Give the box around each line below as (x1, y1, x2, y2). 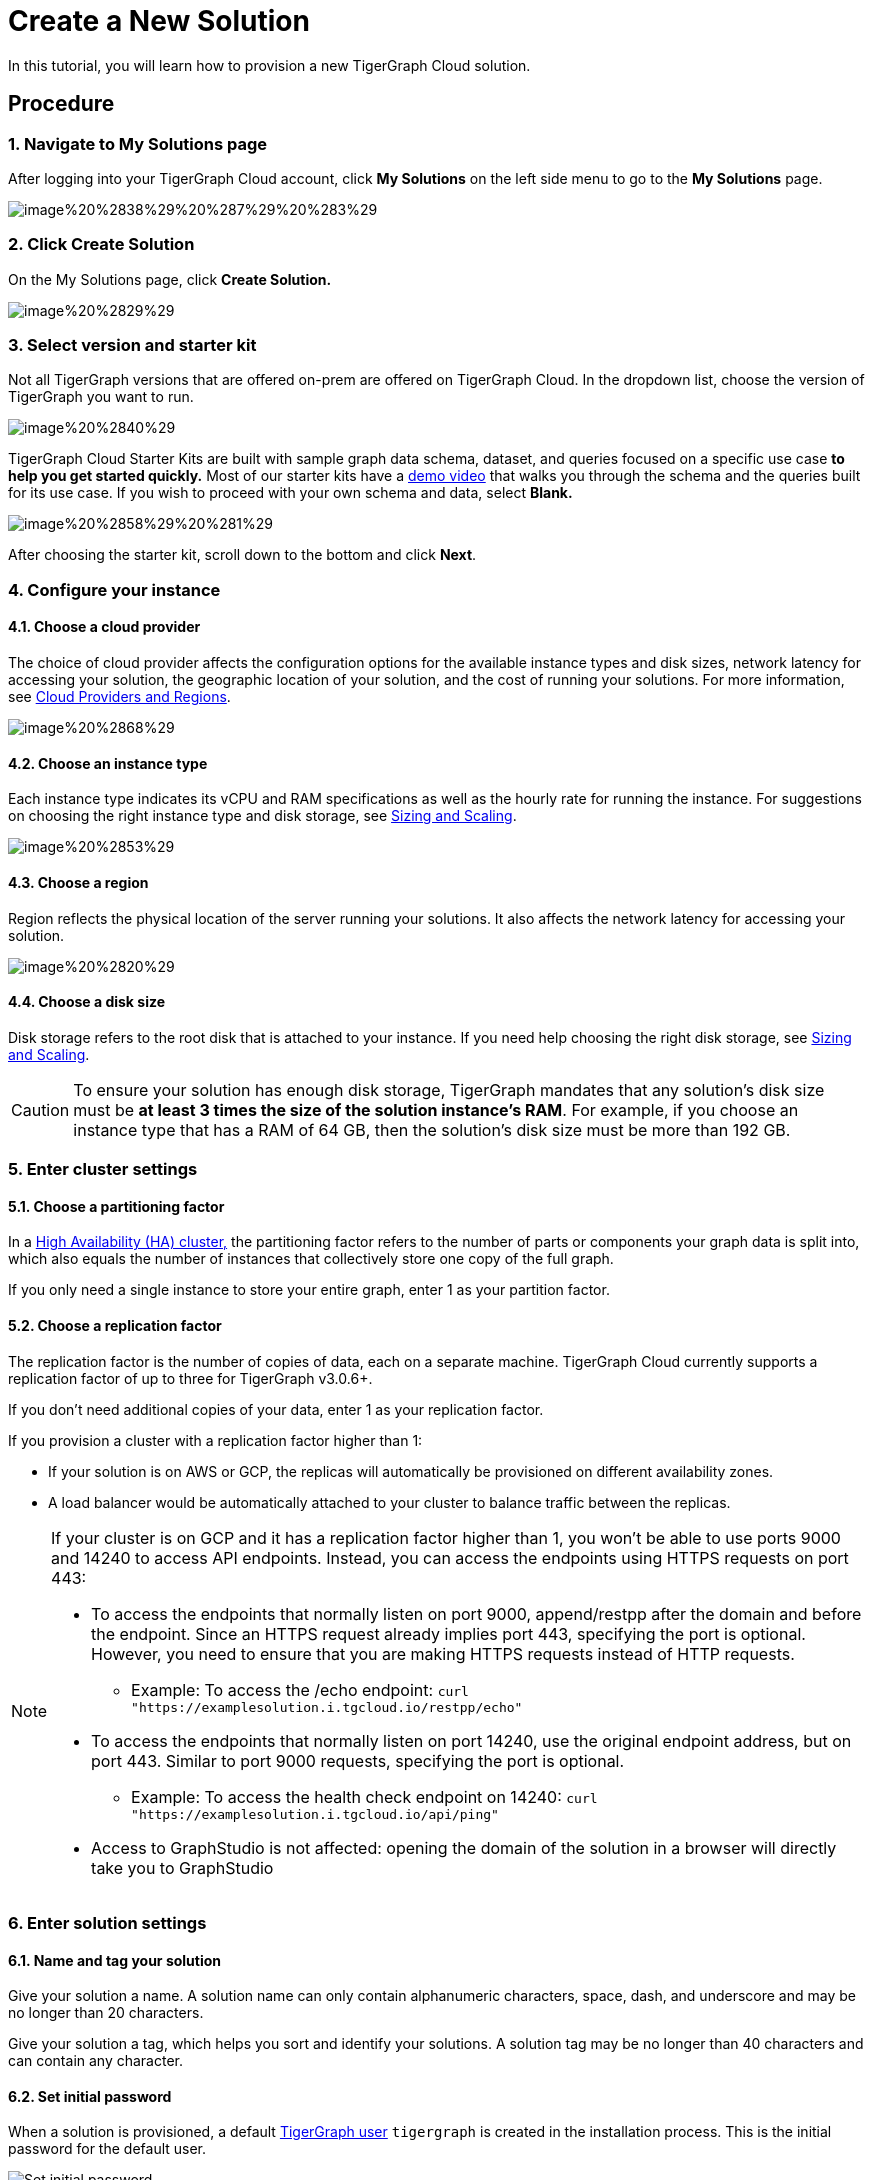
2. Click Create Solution (8, 234, 195, 255)
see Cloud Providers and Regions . (8, 688, 231, 706)
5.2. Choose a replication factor (8, 1316, 222, 1334)
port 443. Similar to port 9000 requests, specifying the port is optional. (91, 1750, 625, 1771)
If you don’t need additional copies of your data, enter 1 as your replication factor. (8, 1400, 544, 1418)
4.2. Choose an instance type (8, 754, 208, 772)
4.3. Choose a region (8, 873, 149, 891)
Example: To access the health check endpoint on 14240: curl (131, 1786, 598, 1807)
